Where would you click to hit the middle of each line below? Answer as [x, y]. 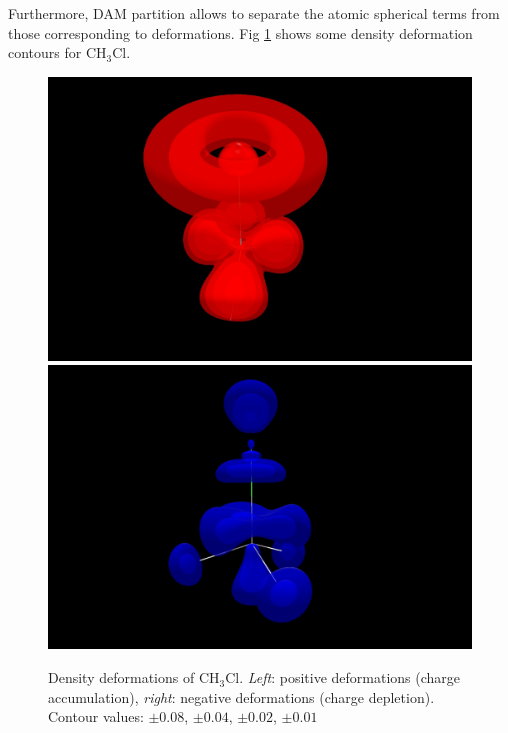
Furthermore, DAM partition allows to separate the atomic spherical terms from [254, 13]
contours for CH [57, 52]
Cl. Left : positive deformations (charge [343, 677]
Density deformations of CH [134, 677]
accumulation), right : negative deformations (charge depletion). [241, 696]
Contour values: [96, 716]
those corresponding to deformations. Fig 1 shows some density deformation [240, 32]
